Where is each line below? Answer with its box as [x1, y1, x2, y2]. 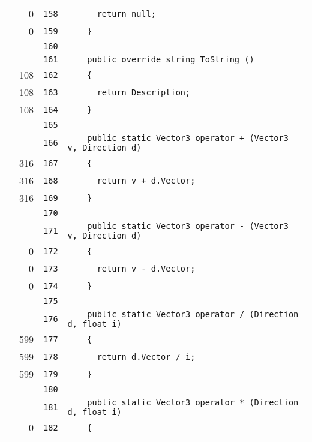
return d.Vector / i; [97, 351, 196, 362]
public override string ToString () [87, 55, 254, 64]
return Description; [97, 87, 191, 97]
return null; [97, 8, 156, 19]
